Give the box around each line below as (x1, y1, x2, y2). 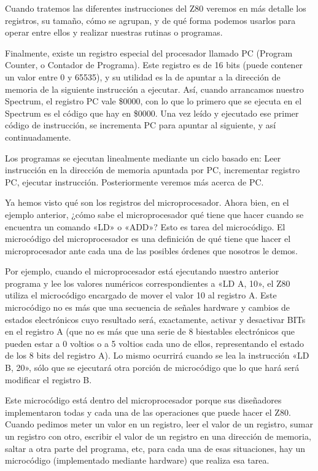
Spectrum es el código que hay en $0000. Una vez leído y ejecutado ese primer (5, 106, 299, 119)
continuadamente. (5, 130, 71, 143)
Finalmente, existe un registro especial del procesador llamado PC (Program (5, 46, 293, 59)
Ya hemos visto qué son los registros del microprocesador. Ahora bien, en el (5, 196, 289, 209)
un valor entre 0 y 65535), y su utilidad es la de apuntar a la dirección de (5, 70, 281, 83)
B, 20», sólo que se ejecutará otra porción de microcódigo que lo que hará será (5, 361, 300, 374)
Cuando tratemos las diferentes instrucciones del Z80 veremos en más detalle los (5, 2, 306, 14)
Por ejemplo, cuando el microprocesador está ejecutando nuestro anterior (5, 265, 279, 278)
